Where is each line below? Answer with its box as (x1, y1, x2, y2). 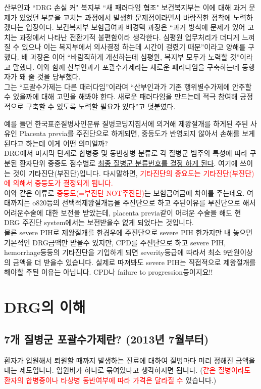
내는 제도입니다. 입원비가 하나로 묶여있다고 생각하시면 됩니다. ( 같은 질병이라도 (4, 365, 251, 375)
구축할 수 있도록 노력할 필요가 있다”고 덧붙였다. (26, 101, 176, 111)
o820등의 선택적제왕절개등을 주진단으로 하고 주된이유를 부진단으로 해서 (32, 197, 256, 208)
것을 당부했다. (37, 71, 81, 82)
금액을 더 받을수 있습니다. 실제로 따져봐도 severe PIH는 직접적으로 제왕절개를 (13, 256, 256, 267)
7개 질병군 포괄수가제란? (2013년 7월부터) (4, 331, 209, 347)
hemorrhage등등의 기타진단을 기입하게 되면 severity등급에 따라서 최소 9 (4, 247, 227, 257)
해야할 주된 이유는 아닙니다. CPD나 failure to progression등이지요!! (4, 267, 213, 277)
